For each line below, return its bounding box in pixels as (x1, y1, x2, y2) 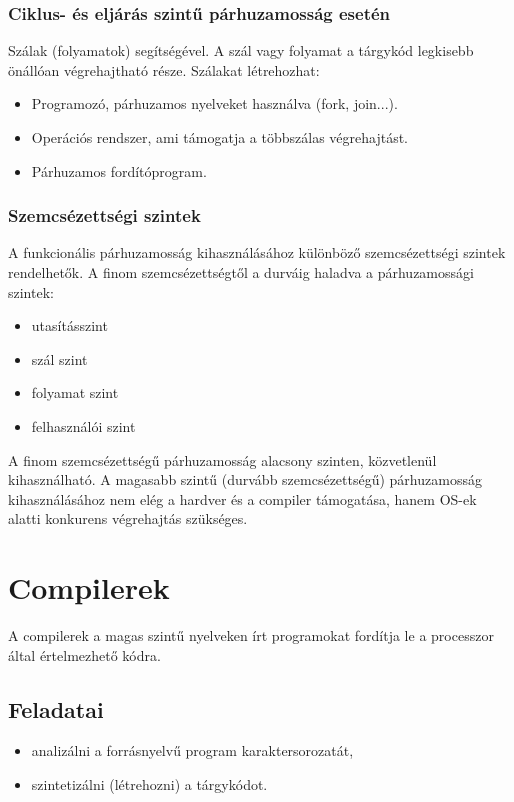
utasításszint (31, 315, 108, 336)
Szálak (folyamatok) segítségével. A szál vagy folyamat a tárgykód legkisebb (8, 40, 474, 61)
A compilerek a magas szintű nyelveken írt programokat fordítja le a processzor (8, 625, 494, 646)
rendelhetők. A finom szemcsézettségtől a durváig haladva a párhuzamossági (8, 262, 474, 282)
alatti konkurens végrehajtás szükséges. (8, 508, 248, 529)
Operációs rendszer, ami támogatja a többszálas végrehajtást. (31, 127, 408, 147)
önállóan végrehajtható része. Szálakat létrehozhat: (8, 59, 320, 80)
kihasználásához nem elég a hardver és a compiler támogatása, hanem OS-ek (8, 488, 477, 509)
